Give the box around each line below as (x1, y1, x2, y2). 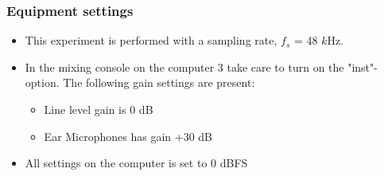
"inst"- (347, 58, 378, 75)
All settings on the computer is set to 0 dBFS (25, 154, 248, 171)
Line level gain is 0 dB (44, 101, 153, 117)
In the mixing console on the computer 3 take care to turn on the (25, 58, 344, 75)
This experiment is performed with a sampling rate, (25, 32, 277, 49)
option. (25, 74, 60, 91)
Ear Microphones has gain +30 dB (44, 127, 213, 144)
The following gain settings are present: (63, 74, 255, 91)
